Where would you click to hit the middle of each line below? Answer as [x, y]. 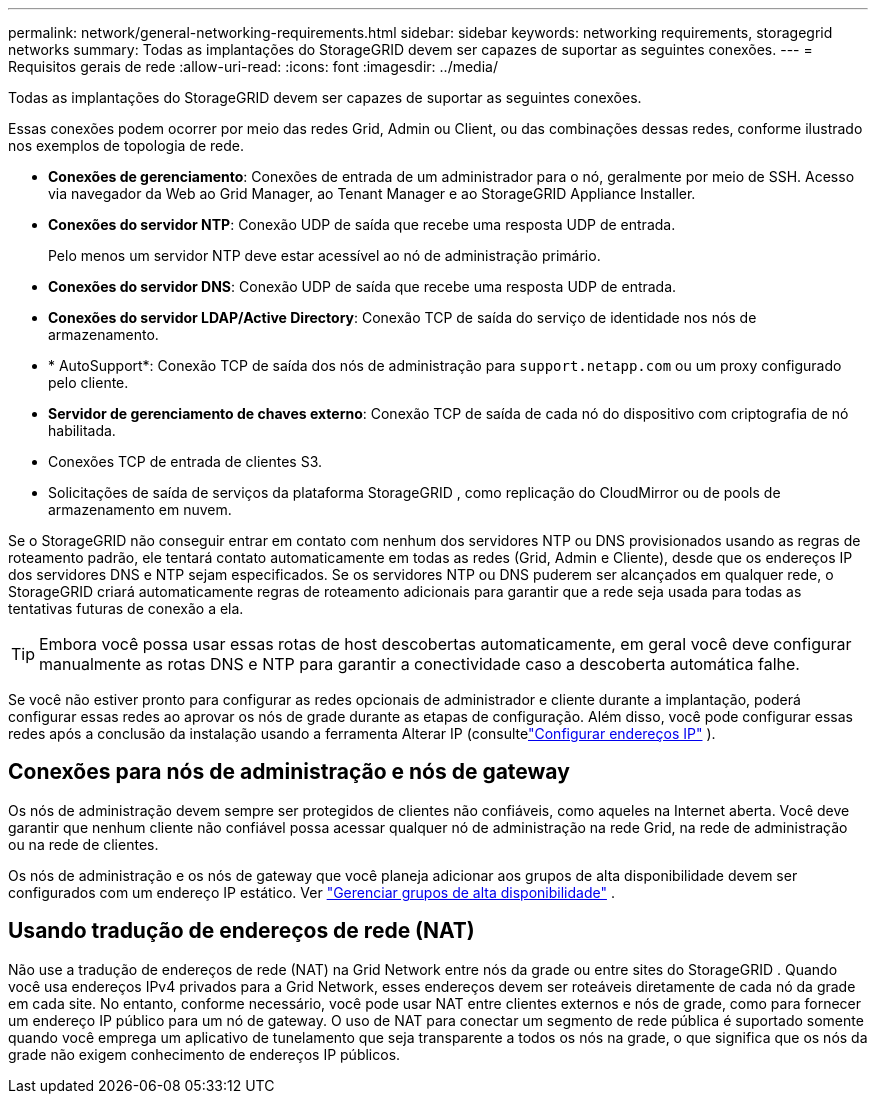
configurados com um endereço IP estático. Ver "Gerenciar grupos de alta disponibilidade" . [311, 892]
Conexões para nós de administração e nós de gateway [289, 772]
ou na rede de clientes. [83, 844]
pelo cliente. [88, 382]
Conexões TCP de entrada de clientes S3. [185, 461]
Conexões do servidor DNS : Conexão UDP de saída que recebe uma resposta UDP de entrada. [362, 286]
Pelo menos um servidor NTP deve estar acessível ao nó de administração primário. [324, 255]
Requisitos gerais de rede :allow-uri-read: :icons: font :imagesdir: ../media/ [253, 66]
